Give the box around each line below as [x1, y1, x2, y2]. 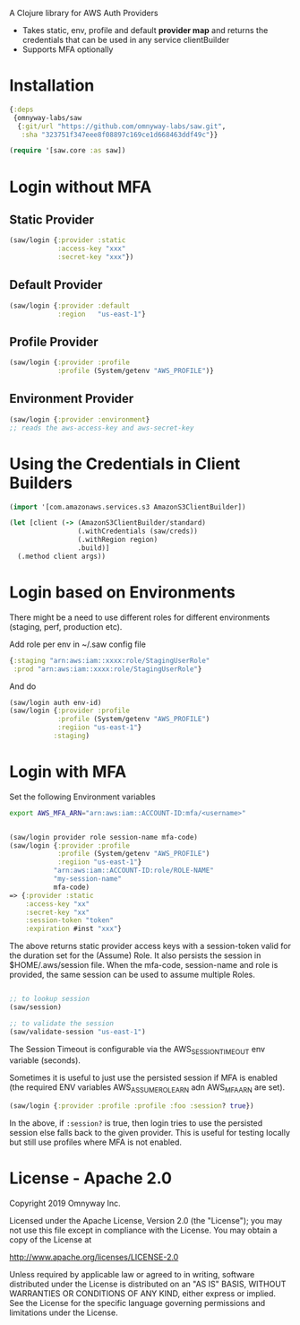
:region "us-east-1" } [56, 309, 146, 318]
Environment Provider [9, 391, 134, 406]
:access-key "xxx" [56, 244, 126, 254]
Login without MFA [9, 177, 152, 196]
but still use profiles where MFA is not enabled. [9, 1137, 182, 1147]
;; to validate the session [9, 1018, 115, 1028]
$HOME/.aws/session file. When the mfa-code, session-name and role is [9, 960, 279, 971]
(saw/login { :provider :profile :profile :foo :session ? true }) [9, 1102, 254, 1111]
